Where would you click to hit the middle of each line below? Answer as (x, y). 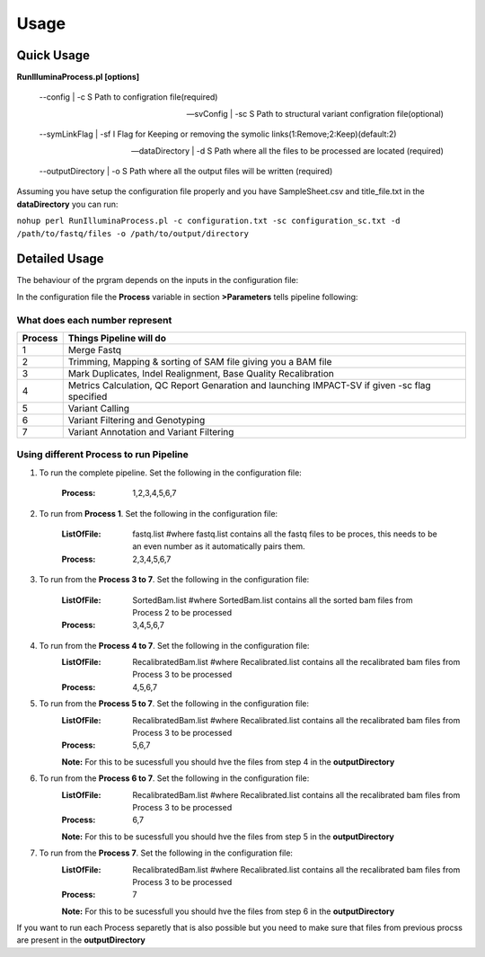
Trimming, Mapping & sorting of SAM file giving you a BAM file (200, 362)
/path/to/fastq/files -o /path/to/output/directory (133, 233)
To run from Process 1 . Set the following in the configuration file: (159, 513)
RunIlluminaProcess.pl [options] (78, 77)
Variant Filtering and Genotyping (137, 421)
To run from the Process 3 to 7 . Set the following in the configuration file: (174, 580)
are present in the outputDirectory (81, 940)
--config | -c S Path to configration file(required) (128, 97)
